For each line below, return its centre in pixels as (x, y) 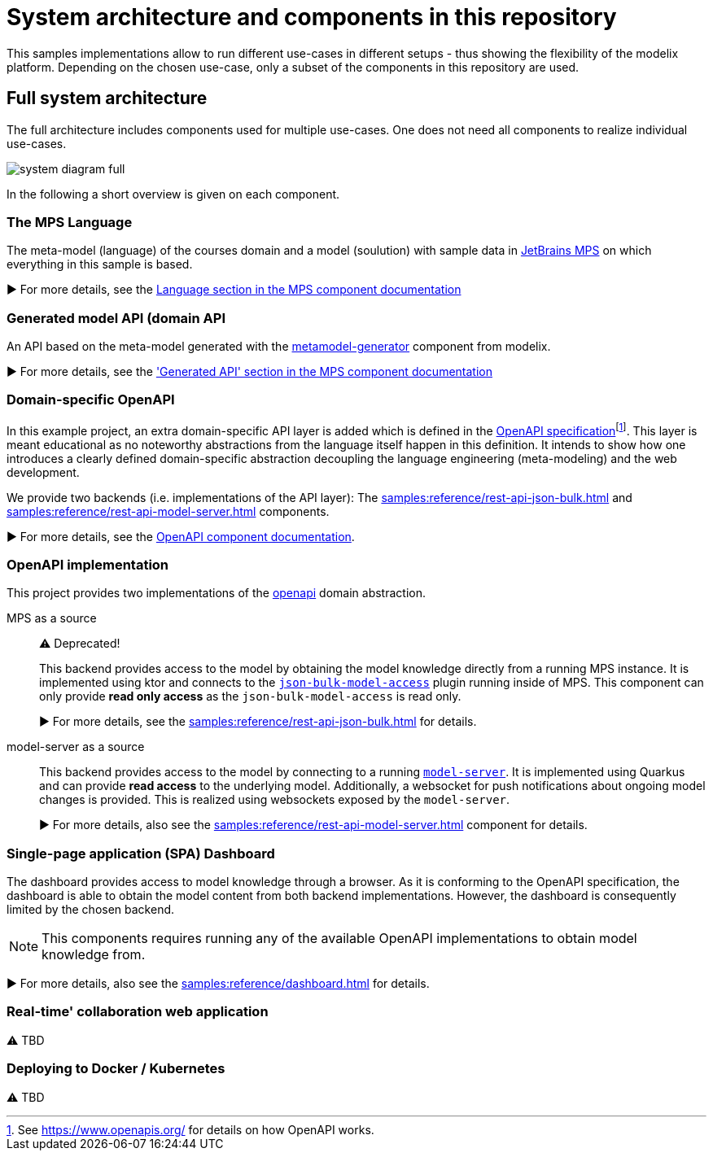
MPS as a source (52, 618)
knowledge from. (94, 954)
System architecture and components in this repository (312, 17)
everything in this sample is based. (100, 264)
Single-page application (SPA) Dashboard (141, 853)
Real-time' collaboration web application (138, 1012)
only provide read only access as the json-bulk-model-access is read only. (250, 696)
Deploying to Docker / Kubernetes (116, 1069)
